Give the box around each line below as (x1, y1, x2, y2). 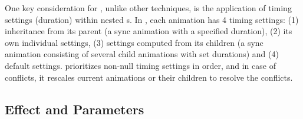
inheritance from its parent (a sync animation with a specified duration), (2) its (5, 25, 292, 37)
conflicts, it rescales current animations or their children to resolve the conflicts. (5, 71, 293, 83)
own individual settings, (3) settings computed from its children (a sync (5, 36, 264, 48)
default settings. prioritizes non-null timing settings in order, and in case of (5, 59, 276, 71)
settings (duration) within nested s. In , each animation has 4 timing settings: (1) (5, 13, 299, 25)
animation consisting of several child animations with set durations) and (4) (5, 48, 279, 60)
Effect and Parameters (5, 100, 144, 118)
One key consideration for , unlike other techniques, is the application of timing (5, 2, 292, 14)
